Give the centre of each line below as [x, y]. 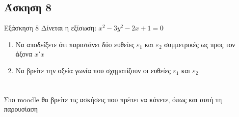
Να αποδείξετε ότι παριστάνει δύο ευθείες [75, 44]
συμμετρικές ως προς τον [200, 44]
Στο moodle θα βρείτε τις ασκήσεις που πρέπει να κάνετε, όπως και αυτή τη [113, 99]
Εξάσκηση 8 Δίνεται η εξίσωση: [50, 28]
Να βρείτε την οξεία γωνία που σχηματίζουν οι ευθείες [93, 70]
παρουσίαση [21, 109]
